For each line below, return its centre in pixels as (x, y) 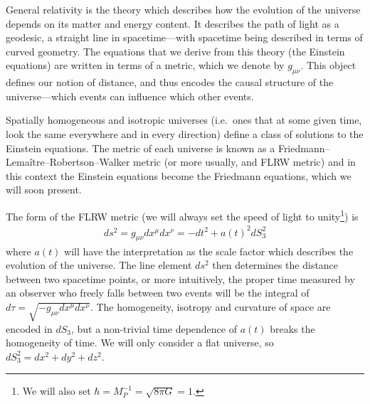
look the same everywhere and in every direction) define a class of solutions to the (185, 133)
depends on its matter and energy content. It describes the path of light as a (173, 23)
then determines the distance (275, 265)
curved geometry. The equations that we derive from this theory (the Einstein (175, 51)
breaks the (292, 328)
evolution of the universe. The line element (99, 265)
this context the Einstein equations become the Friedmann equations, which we (179, 175)
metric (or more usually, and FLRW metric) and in (244, 162)
